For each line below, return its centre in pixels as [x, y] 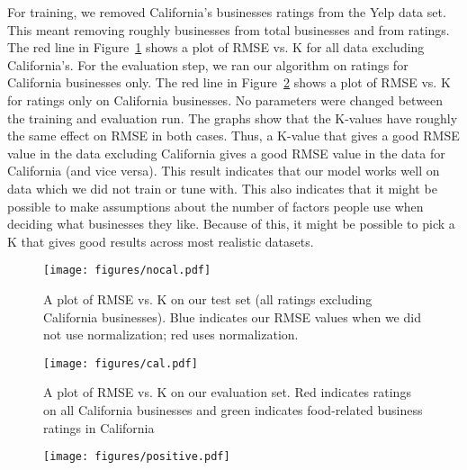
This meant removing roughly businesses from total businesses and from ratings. [229, 29]
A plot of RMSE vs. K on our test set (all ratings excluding [208, 298]
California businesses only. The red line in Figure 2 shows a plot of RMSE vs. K [229, 82]
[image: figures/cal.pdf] [121, 363]
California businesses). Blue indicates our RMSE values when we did [232, 316]
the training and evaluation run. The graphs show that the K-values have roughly [233, 117]
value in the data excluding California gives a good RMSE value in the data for [226, 153]
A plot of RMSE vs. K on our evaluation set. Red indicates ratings [227, 392]
